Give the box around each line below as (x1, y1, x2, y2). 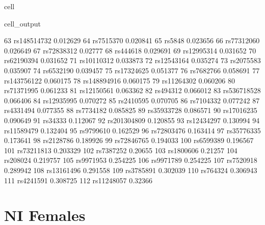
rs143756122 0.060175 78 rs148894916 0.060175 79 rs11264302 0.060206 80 (4, 75, 235, 86)
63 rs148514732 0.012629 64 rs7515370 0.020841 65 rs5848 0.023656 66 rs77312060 (4, 35, 260, 46)
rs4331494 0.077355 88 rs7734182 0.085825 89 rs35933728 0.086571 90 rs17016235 (4, 105, 257, 116)
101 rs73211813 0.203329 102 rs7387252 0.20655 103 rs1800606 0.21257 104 (4, 145, 237, 155)
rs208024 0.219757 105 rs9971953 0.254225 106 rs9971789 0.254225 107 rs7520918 (4, 155, 257, 165)
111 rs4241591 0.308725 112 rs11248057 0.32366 (4, 175, 153, 185)
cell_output (4, 18, 41, 29)
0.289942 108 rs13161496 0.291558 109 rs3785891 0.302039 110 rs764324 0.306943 (4, 164, 257, 175)
